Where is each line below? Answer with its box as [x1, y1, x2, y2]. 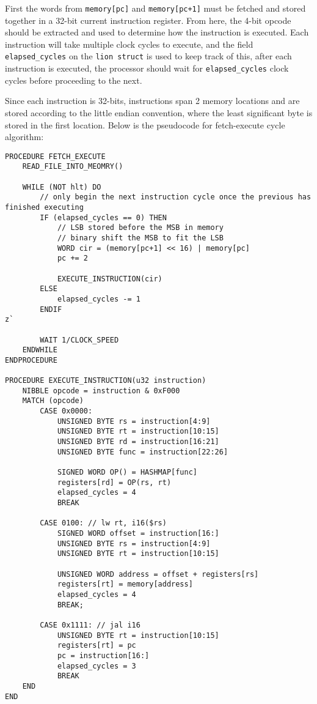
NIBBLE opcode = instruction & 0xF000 [22, 386, 180, 395]
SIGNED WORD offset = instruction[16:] [57, 529, 219, 538]
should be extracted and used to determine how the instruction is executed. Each [5, 26, 309, 39]
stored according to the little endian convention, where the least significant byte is [5, 106, 313, 119]
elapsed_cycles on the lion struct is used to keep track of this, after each [5, 50, 292, 62]
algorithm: [5, 130, 44, 143]
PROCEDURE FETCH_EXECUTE [5, 152, 106, 161]
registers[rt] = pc [57, 641, 136, 650]
